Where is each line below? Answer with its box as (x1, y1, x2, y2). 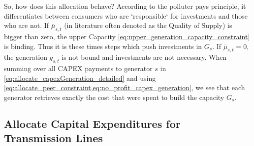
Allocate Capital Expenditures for (4, 116, 181, 131)
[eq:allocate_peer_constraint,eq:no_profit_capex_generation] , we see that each (4, 82, 245, 93)
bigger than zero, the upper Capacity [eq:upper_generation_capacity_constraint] (4, 31, 250, 41)
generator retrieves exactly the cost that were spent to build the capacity (4, 92, 224, 102)
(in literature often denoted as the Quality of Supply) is (64, 20, 232, 30)
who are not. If (4, 20, 49, 30)
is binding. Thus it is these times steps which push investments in (4, 41, 202, 51)
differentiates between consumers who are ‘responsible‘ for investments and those (4, 10, 248, 21)
